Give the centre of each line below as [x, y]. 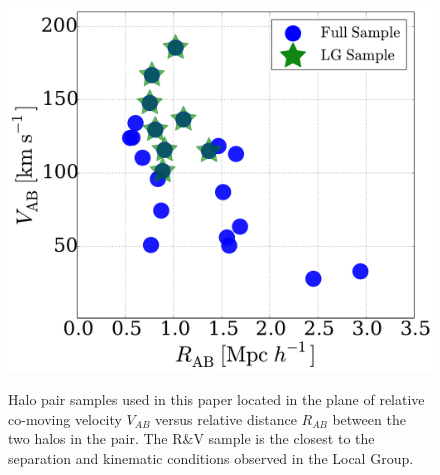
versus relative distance [226, 418]
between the [369, 418]
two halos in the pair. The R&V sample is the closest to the [191, 438]
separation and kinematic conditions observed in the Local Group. [211, 457]
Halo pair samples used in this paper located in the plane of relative [216, 399]
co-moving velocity [65, 418]
